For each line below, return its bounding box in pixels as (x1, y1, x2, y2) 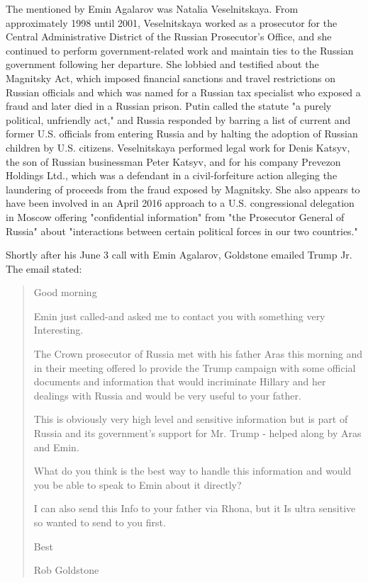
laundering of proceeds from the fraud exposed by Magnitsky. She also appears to (6, 181, 360, 196)
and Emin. (33, 439, 79, 454)
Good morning (33, 285, 97, 300)
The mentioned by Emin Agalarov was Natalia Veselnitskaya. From (6, 1, 299, 16)
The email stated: (6, 261, 82, 276)
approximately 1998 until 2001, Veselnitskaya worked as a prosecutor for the (6, 15, 338, 30)
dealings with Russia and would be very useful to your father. (33, 387, 301, 402)
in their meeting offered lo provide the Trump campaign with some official (33, 360, 356, 375)
